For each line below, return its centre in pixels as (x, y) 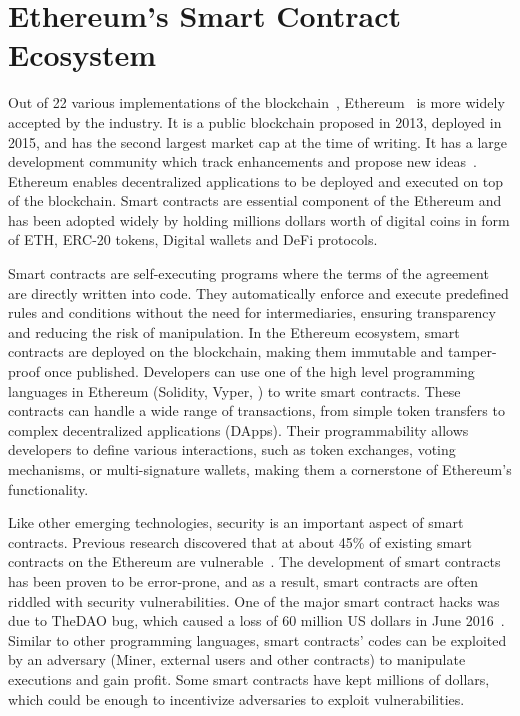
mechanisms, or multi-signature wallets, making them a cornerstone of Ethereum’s (260, 469)
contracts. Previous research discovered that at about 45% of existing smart (240, 541)
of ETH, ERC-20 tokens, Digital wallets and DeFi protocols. (193, 239)
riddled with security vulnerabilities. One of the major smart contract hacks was (254, 600)
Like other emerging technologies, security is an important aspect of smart (236, 522)
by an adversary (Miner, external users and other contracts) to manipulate (237, 659)
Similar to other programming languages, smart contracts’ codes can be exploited (257, 639)
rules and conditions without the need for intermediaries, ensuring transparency (252, 312)
